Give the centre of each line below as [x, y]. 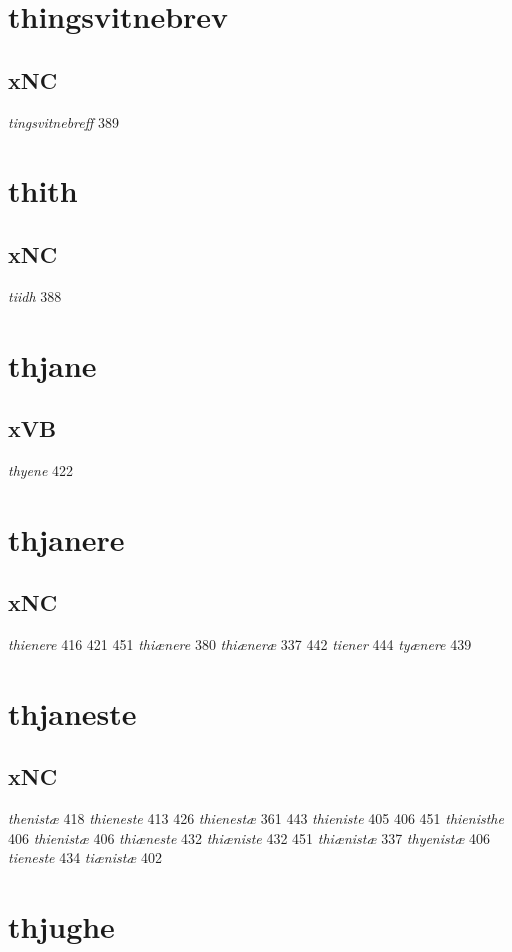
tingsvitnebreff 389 [64, 121]
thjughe [61, 926]
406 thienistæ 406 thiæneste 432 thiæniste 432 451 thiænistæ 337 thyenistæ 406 [249, 837]
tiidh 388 [35, 295]
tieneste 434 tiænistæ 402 [85, 857]
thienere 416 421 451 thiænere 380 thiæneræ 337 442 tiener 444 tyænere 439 [240, 644]
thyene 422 [41, 469]
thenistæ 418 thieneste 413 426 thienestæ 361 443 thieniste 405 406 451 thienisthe [256, 818]
